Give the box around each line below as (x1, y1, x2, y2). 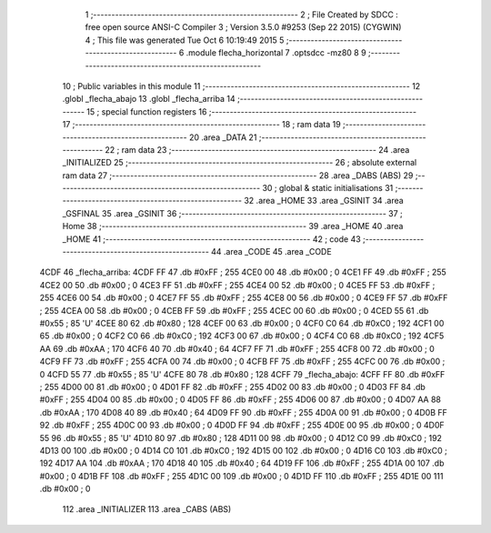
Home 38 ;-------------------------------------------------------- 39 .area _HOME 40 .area (62, 221, 404, 232)
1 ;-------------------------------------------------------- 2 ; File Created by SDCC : (85, 9, 399, 20)
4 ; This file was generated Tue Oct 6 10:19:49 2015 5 (85, 35, 285, 45)
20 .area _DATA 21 (188, 132, 257, 143)
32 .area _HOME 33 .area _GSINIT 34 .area (244, 196, 404, 206)
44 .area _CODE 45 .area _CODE (210, 246, 332, 257)
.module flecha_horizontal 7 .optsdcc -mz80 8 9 (185, 47, 367, 58)
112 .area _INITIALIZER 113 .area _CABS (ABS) (62, 504, 232, 515)
